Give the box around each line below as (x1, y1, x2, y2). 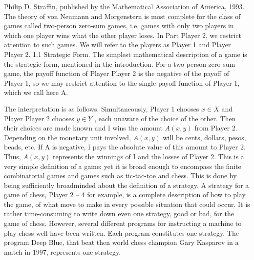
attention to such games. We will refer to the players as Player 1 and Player (4, 39, 231, 50)
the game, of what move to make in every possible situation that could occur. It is (4, 199, 250, 209)
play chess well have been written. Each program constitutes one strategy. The (4, 227, 239, 238)
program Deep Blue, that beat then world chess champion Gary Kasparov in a (4, 237, 239, 247)
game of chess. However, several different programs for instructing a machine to (4, 218, 242, 228)
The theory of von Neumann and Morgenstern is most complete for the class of (4, 11, 241, 21)
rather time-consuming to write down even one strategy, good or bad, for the (4, 208, 234, 219)
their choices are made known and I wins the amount (4, 123, 163, 133)
